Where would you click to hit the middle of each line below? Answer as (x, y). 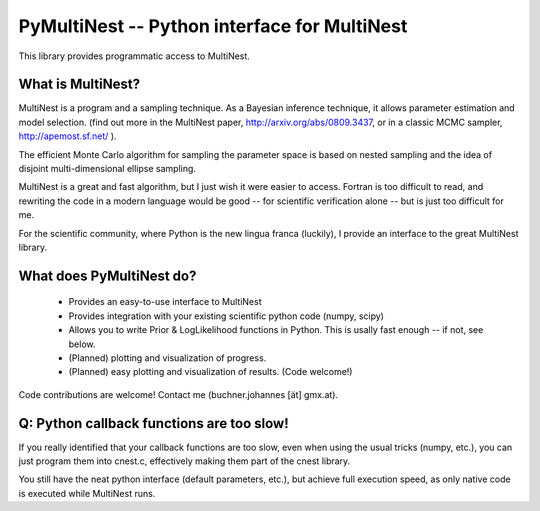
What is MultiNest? (79, 84)
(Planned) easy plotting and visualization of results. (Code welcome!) (210, 372)
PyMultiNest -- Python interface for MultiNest (213, 26)
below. (82, 344)
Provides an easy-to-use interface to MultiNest (165, 302)
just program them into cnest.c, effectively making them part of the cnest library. (184, 461)
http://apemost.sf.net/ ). (67, 136)
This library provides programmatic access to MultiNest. (134, 56)
